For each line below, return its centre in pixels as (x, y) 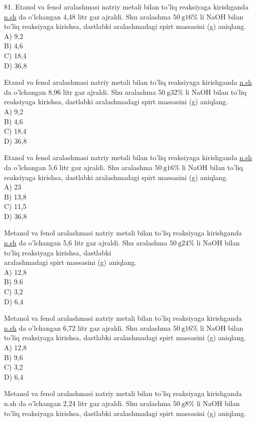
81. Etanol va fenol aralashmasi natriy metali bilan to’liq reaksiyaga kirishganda (126, 6)
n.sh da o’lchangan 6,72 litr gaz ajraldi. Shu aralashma (87, 327)
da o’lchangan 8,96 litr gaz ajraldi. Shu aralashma (80, 92)
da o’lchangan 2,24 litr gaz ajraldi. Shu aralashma (95, 403)
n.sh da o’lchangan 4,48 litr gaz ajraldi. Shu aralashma (87, 16)
